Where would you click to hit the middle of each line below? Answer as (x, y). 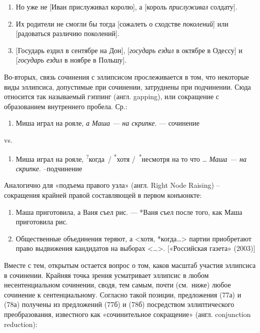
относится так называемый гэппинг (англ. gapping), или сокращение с (111, 96)
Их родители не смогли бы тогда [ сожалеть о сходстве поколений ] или (122, 23)
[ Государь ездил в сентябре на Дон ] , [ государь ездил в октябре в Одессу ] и (129, 50)
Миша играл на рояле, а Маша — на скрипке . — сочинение (107, 123)
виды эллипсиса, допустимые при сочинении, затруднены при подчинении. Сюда (127, 86)
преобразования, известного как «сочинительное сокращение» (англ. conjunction (127, 314)
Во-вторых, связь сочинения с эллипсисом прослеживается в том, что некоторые (126, 76)
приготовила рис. (42, 222)
